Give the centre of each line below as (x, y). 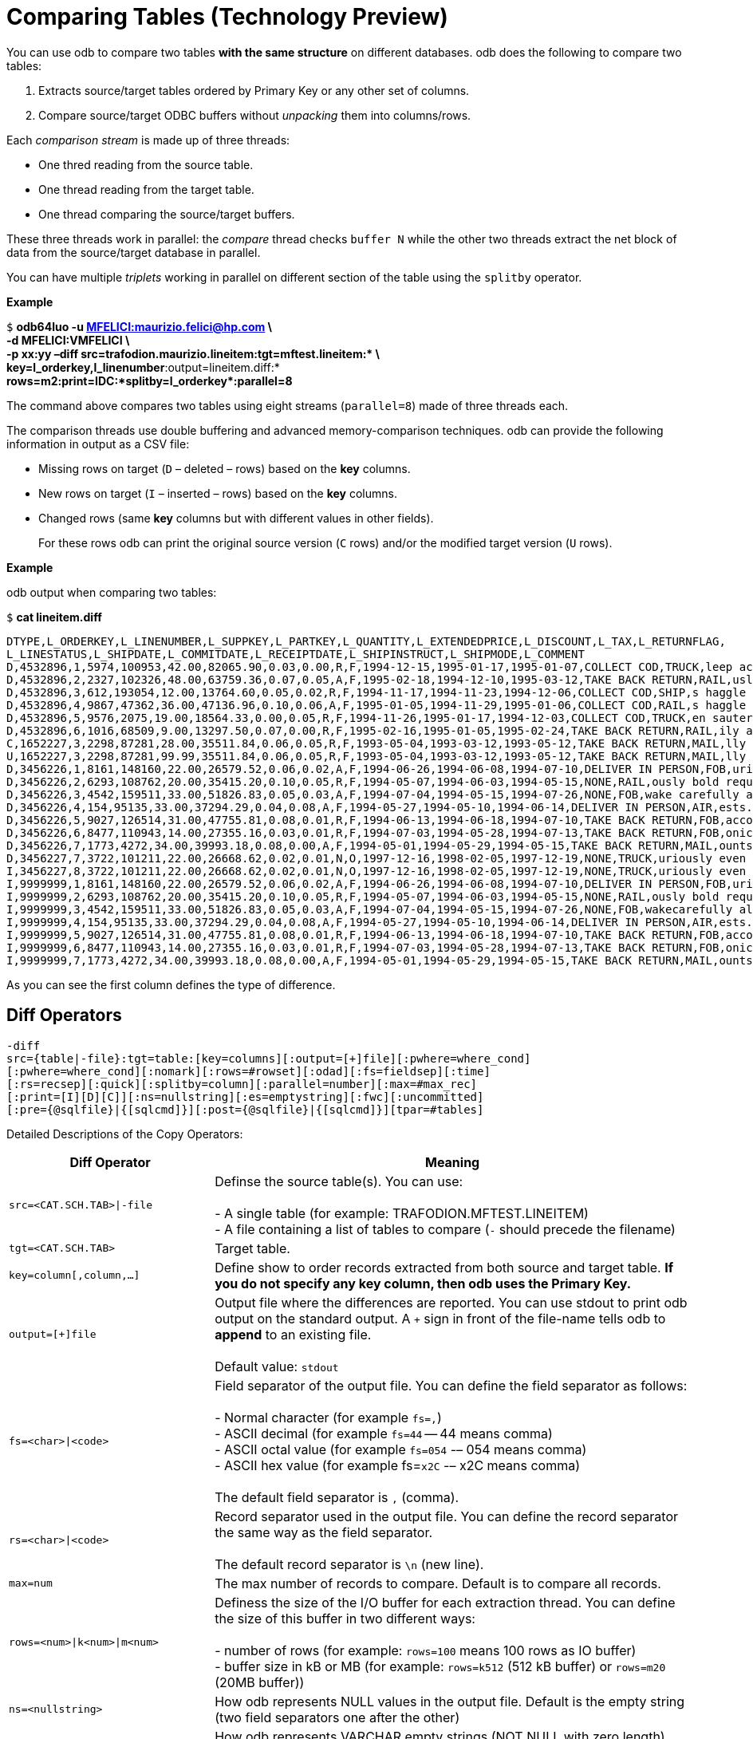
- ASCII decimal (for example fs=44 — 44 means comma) (384, 1433)
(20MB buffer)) (260, 1682)
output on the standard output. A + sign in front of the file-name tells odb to (440, 1318)
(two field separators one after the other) (337, 1717)
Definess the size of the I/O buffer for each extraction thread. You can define (445, 1602)
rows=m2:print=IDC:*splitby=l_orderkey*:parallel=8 (150, 381)
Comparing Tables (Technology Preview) (227, 17)
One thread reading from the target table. (146, 189)
